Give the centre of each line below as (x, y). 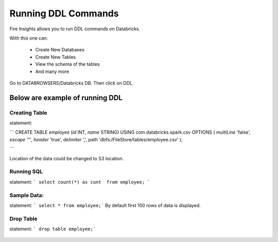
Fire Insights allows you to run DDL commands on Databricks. (75, 29)
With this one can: (29, 38)
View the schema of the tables (67, 64)
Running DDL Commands (64, 13)
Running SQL (26, 172)
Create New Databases (60, 50)
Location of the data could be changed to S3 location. (66, 158)
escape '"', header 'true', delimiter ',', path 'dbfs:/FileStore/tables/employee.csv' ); (96, 139)
